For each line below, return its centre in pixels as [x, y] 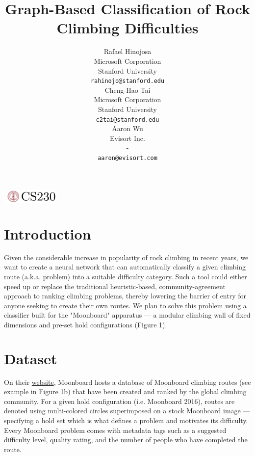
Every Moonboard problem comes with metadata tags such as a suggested [115, 430]
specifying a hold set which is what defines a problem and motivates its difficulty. [126, 420]
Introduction [48, 233]
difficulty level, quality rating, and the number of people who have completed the [126, 440]
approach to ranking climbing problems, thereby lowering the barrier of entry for [125, 296]
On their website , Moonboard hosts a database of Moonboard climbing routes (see [127, 382]
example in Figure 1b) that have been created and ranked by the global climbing [125, 391]
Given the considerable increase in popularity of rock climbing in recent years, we [126, 257]
